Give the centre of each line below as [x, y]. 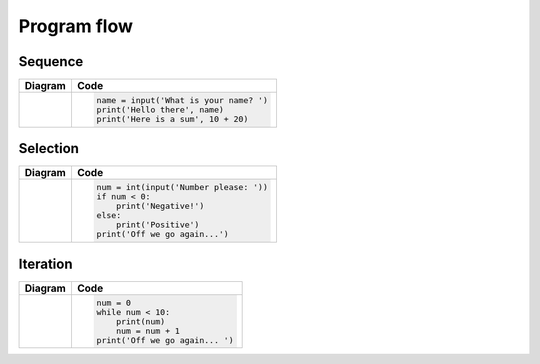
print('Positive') [157, 225]
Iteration [45, 263]
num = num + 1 [147, 330]
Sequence [51, 61]
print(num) [140, 321]
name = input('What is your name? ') [182, 100]
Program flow [76, 26]
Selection [49, 148]
